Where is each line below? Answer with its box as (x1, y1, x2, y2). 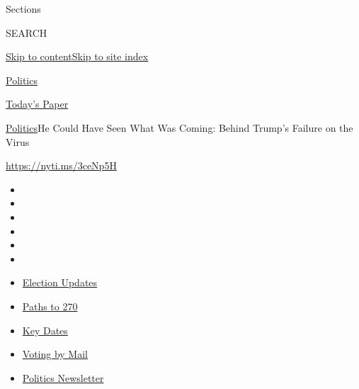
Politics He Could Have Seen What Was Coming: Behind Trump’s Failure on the (6, 120, 353, 135)
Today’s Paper (6, 96, 69, 111)
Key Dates (22, 322, 68, 337)
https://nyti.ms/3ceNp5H (6, 158, 117, 173)
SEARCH (6, 25, 47, 40)
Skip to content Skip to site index (6, 49, 149, 64)
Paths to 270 (22, 298, 78, 313)
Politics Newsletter (22, 370, 104, 385)
